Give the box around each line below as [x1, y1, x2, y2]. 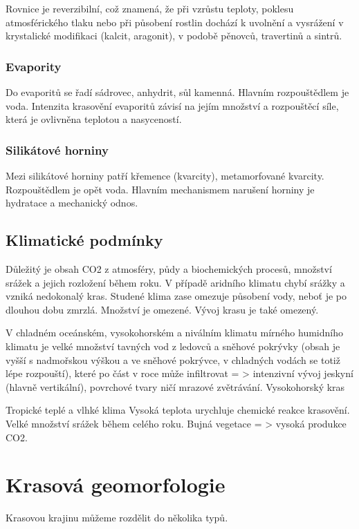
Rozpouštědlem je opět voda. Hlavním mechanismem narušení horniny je [6, 182, 315, 196]
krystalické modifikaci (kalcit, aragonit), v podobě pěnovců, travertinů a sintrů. [6, 28, 342, 43]
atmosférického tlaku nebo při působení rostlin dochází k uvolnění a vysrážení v [6, 15, 344, 29]
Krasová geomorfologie [6, 470, 225, 499]
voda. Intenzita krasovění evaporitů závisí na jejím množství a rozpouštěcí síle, [6, 98, 339, 113]
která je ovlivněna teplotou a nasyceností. [6, 112, 182, 126]
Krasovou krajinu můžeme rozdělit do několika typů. [6, 510, 228, 525]
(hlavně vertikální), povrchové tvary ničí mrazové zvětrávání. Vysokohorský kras [6, 379, 345, 394]
